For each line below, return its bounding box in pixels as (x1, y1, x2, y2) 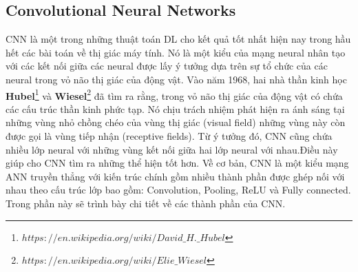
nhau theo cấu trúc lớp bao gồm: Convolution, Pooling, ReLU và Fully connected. (6, 182, 351, 197)
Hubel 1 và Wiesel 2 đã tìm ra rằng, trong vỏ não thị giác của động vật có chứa (6, 86, 343, 103)
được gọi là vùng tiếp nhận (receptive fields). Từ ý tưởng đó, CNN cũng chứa (6, 129, 333, 143)
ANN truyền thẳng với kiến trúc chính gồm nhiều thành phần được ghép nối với (6, 169, 345, 183)
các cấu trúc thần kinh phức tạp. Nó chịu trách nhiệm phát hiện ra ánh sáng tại (6, 101, 345, 116)
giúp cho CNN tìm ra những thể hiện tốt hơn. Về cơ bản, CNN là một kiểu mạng (6, 156, 349, 170)
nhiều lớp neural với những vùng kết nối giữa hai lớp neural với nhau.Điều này (6, 142, 338, 156)
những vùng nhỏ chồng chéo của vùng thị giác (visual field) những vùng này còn (6, 115, 346, 129)
